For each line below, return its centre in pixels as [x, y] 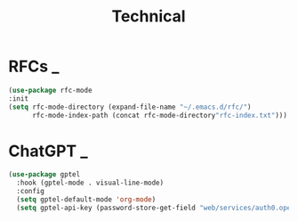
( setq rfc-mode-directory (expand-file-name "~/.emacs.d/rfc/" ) [130, 107]
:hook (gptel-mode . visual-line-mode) [90, 183]
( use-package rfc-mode [50, 90]
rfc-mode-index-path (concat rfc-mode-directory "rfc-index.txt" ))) [160, 115]
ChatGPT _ [48, 151]
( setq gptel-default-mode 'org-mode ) [86, 200]
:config [31, 192]
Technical [149, 16]
